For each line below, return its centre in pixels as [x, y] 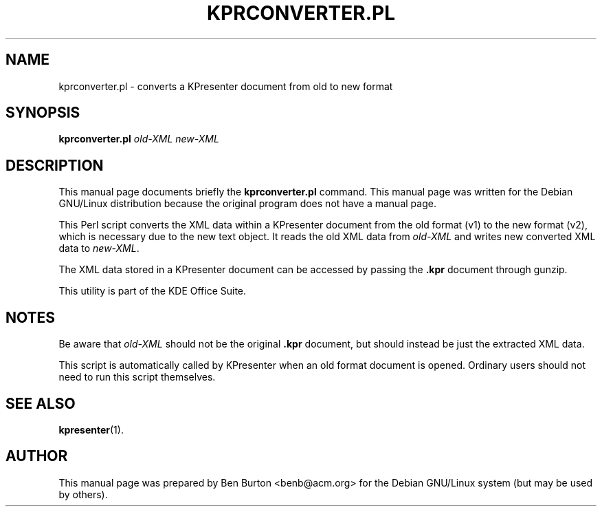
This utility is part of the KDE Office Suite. [153, 291]
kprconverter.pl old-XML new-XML [139, 139]
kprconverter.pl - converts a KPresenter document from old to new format [226, 86]
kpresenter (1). [91, 429]
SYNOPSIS [43, 113]
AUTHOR [37, 456]
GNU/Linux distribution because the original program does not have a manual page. [247, 204]
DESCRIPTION [55, 165]
